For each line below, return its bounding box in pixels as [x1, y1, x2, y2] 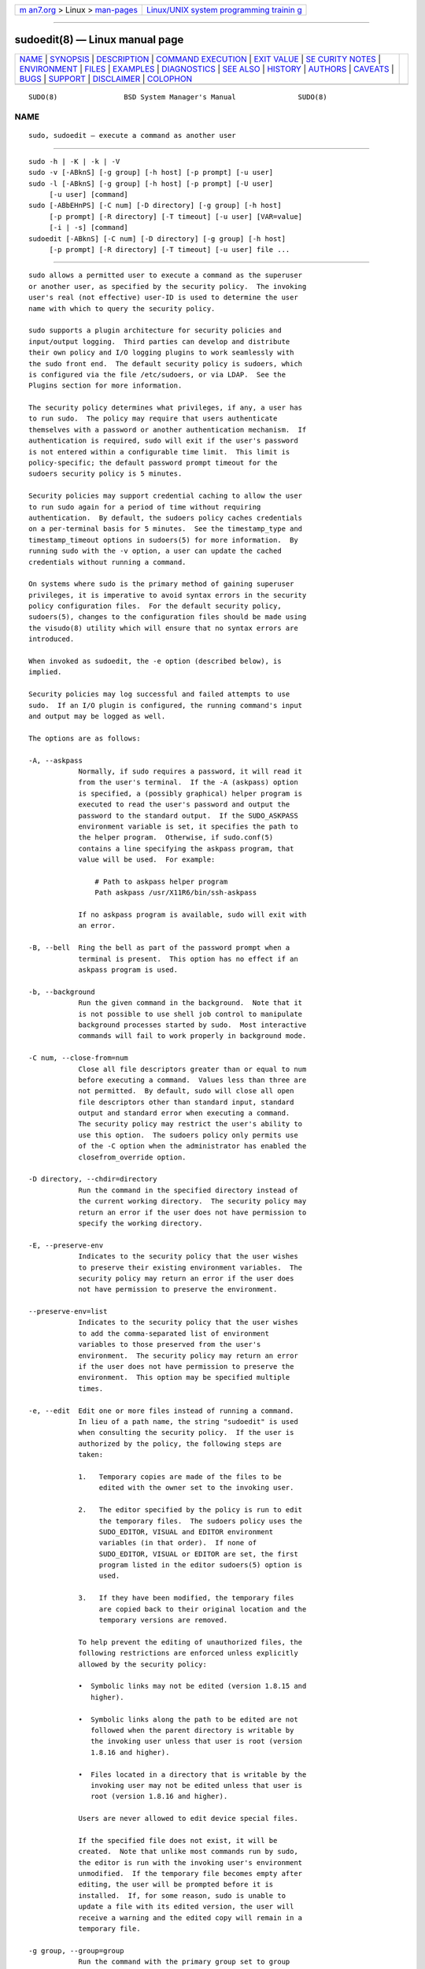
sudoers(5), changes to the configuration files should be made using [28, 613, 307, 621]
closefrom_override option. [78, 1152, 187, 1162]
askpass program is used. [78, 965, 179, 974]
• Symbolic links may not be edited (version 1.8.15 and [78, 1682, 307, 1691]
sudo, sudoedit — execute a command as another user [28, 131, 236, 140]
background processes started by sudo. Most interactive [78, 1020, 307, 1029]
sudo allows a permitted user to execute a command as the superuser [28, 271, 303, 280]
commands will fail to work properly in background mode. [78, 1032, 307, 1040]
